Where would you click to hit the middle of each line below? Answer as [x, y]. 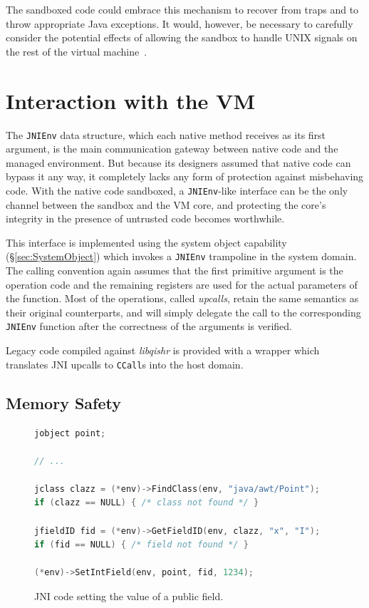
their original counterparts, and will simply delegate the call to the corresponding [183, 312]
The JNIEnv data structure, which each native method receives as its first [166, 134]
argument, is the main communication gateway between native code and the [172, 149]
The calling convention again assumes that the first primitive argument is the [175, 270]
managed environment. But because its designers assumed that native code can [178, 162]
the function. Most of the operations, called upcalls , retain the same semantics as [182, 298]
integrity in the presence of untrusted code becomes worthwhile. [145, 218]
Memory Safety [63, 402]
